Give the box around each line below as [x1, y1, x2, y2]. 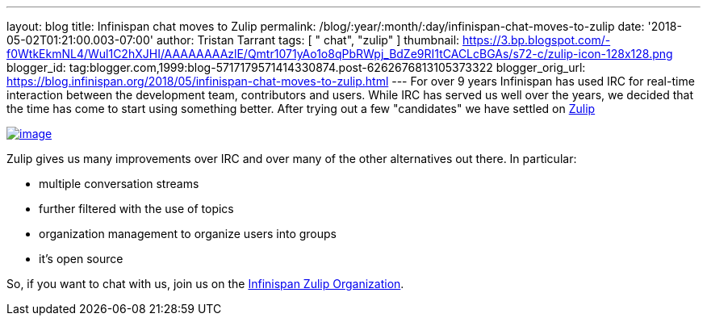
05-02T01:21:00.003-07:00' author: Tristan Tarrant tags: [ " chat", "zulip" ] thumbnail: [6, 33, 460, 47]
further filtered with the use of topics [39, 202, 234, 215]
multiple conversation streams [39, 177, 199, 190]
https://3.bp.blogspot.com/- [462, 33, 611, 47]
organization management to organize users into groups [39, 227, 337, 240]
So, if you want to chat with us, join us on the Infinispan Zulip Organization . [6, 277, 404, 291]
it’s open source [39, 252, 123, 266]
